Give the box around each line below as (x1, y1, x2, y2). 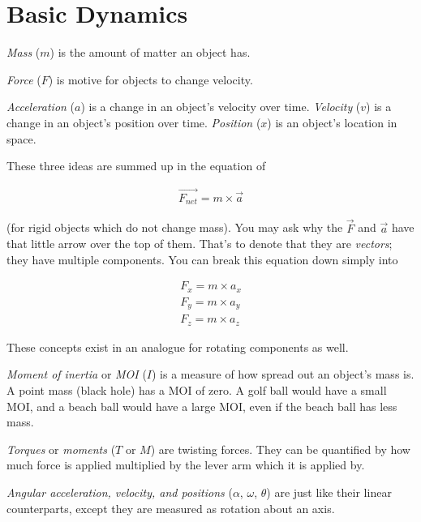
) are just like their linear (266, 484, 392, 500)
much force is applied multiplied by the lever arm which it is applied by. (6, 456, 365, 473)
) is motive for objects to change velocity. (48, 71, 253, 88)
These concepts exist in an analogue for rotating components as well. (6, 338, 349, 355)
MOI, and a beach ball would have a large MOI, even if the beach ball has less (6, 397, 397, 414)
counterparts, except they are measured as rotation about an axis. (6, 499, 335, 516)
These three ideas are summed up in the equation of (6, 157, 266, 174)
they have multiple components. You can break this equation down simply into (6, 250, 398, 267)
